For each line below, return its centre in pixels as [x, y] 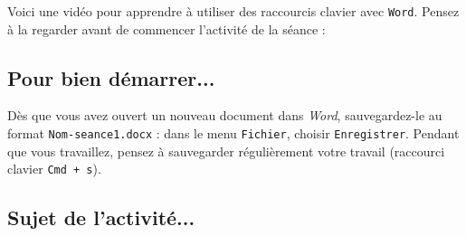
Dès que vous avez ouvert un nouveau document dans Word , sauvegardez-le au [225, 115]
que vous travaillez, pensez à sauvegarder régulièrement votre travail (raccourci [226, 151]
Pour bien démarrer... [111, 77]
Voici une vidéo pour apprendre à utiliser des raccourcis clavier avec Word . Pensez [233, 11]
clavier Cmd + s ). [54, 169]
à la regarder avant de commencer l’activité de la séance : [166, 28]
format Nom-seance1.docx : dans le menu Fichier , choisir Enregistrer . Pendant [233, 133]
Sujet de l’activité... [101, 217]
